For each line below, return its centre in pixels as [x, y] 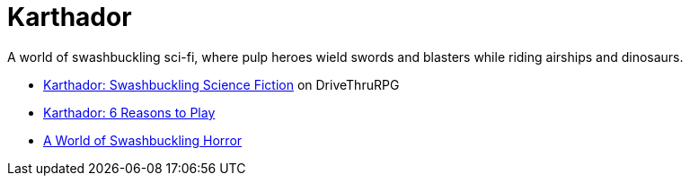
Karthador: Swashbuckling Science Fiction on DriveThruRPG [221, 84]
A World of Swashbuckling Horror [143, 140]
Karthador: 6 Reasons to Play [129, 112]
